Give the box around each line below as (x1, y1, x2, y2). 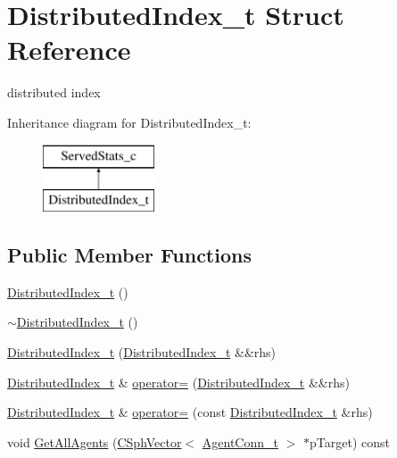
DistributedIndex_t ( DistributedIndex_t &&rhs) (7, 343, 277, 362)
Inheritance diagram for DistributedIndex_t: (7, 112, 252, 131)
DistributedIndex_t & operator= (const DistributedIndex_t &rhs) (7, 403, 373, 421)
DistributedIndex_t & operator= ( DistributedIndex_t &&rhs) (7, 372, 350, 391)
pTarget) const (310, 432, 390, 451)
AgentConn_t (202, 432, 278, 451)
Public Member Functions (7, 241, 252, 269)
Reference (7, 31, 131, 68)
